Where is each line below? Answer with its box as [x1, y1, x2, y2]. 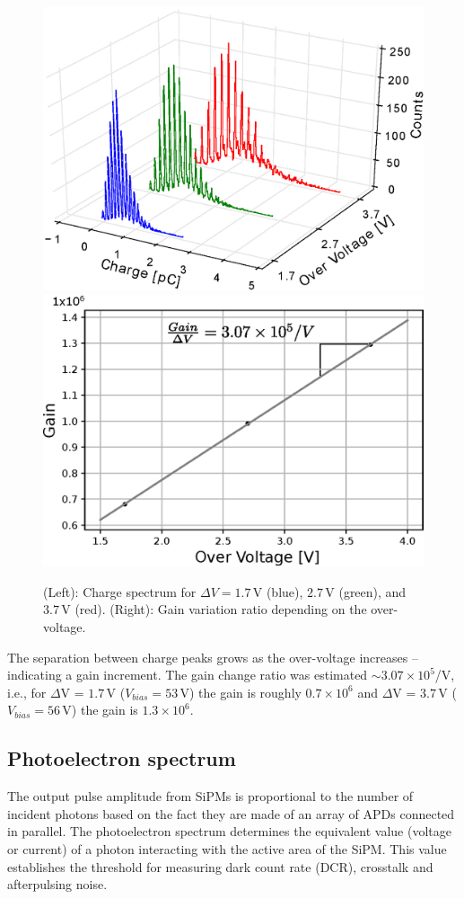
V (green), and [325, 582, 407, 601]
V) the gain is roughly [179, 682, 302, 701]
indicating [7, 665, 62, 684]
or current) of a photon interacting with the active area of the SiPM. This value [7, 840, 447, 858]
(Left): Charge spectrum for [43, 582, 197, 601]
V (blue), [252, 582, 303, 601]
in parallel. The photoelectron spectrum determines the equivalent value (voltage [7, 822, 451, 841]
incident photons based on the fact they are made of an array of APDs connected [7, 804, 455, 823]
